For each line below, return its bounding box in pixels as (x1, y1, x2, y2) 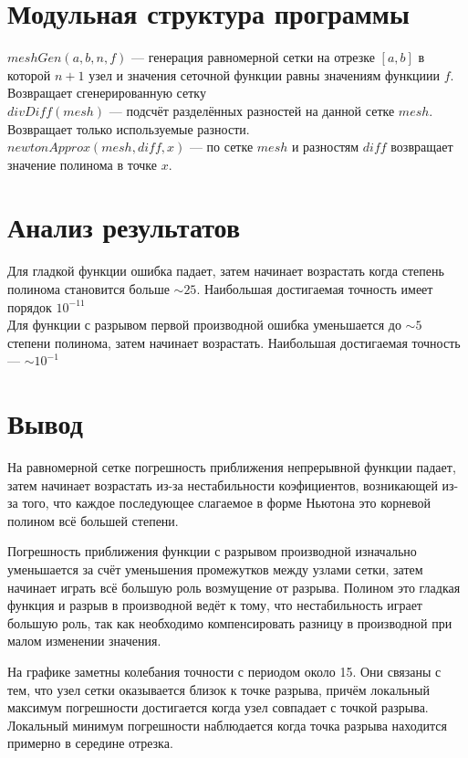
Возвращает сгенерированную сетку (7, 83, 206, 102)
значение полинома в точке (7, 154, 157, 174)
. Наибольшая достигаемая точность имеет (196, 279, 433, 298)
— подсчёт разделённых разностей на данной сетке (109, 100, 395, 120)
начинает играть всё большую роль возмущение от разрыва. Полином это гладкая (7, 577, 461, 596)
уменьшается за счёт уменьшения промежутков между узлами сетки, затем (7, 560, 423, 579)
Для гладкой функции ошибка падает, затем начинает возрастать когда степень (7, 261, 444, 280)
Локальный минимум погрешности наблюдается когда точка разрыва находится (7, 715, 447, 734)
